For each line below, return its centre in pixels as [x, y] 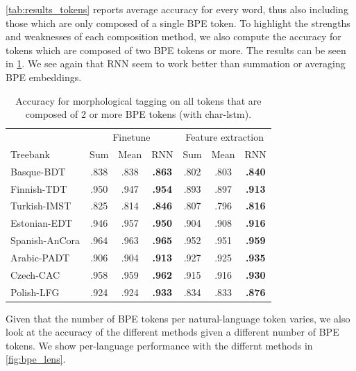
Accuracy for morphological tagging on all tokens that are [138, 100]
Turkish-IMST [41, 206]
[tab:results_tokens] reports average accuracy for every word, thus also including [177, 9]
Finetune [132, 137]
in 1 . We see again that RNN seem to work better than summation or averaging [176, 63]
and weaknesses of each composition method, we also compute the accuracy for [173, 36]
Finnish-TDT [39, 188]
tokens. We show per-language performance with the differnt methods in [159, 345]
